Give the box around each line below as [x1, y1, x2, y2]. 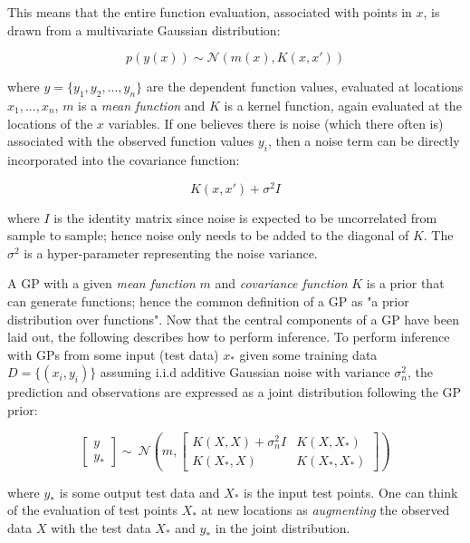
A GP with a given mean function [7, 274, 196, 293]
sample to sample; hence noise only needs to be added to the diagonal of [7, 226, 409, 245]
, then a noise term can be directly [267, 131, 460, 150]
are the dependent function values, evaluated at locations [146, 77, 464, 96]
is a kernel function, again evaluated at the [224, 95, 462, 114]
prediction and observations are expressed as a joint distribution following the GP [7, 383, 462, 402]
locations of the [7, 113, 93, 132]
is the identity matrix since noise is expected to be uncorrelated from [53, 208, 437, 227]
